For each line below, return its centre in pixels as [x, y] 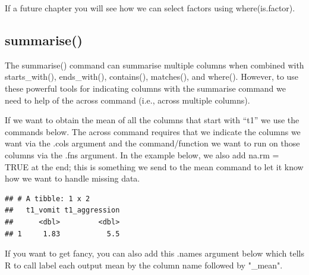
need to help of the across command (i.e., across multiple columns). [127, 100]
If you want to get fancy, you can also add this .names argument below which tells [154, 253]
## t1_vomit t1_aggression [62, 210]
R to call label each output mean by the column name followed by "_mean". [144, 265]
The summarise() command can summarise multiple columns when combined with [154, 65]
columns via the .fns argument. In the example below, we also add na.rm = [142, 154]
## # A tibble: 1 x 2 [48, 199]
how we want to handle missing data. [72, 178]
